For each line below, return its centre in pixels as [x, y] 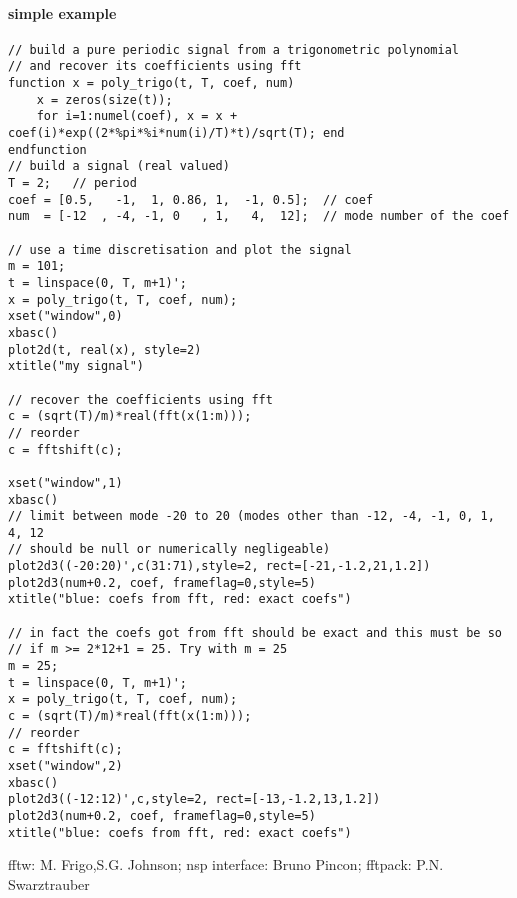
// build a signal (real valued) [119, 166]
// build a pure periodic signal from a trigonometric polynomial [234, 49]
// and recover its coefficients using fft [155, 66]
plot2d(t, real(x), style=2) [105, 349]
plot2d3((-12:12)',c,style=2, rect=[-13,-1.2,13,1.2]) [194, 799]
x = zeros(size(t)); [104, 99]
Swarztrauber [49, 883]
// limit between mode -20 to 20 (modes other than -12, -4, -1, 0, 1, [251, 516]
